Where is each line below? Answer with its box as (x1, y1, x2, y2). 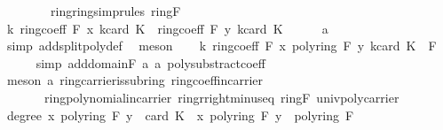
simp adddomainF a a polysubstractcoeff (36, 53, 265, 72)
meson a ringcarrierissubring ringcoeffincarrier (6, 71, 264, 89)
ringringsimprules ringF (50, 2, 181, 19)
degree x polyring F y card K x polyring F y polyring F (6, 105, 354, 124)
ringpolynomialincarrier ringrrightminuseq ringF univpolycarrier (44, 88, 399, 106)
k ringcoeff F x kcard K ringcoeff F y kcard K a (6, 19, 328, 37)
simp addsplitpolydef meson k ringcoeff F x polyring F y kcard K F (6, 36, 437, 55)
